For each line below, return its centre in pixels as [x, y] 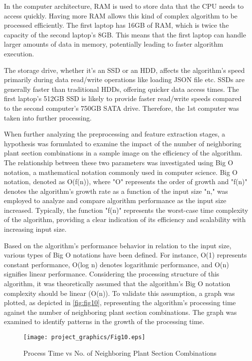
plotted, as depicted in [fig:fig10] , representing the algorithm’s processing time [120, 302]
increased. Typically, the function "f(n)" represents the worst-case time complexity [126, 210]
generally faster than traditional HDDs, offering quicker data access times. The [122, 89]
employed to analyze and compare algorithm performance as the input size [115, 200]
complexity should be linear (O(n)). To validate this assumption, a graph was [119, 293]
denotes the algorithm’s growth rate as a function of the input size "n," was [116, 191]
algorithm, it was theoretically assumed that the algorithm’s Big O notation [117, 284]
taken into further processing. [48, 117]
